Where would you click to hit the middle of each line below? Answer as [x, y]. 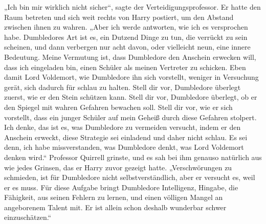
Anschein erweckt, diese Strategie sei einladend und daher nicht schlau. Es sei [126, 137]
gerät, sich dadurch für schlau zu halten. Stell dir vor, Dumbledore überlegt [123, 87]
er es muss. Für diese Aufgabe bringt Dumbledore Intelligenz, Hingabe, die [121, 187]
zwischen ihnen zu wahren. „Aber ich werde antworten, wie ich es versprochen [126, 27]
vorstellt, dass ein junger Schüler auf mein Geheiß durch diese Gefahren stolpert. [130, 117]
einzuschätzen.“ [28, 217]
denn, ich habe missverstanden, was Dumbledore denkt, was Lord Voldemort [124, 147]
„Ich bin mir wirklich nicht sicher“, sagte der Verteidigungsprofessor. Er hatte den [132, 7]
